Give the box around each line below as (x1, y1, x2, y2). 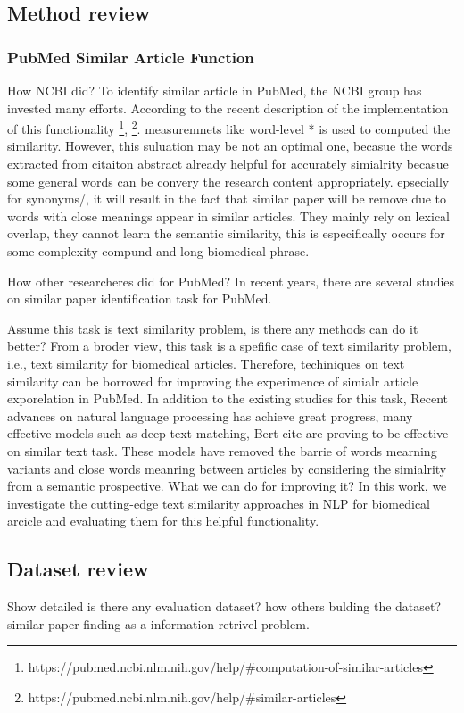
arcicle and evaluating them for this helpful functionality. (7, 511, 319, 530)
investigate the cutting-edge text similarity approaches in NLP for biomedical (7, 493, 431, 512)
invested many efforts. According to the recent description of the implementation (7, 98, 449, 117)
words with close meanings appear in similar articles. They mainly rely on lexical (7, 206, 451, 225)
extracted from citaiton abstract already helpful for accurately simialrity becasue (7, 154, 449, 173)
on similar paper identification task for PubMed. (7, 289, 272, 308)
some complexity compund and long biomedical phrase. (7, 242, 310, 260)
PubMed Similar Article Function (7, 46, 254, 68)
